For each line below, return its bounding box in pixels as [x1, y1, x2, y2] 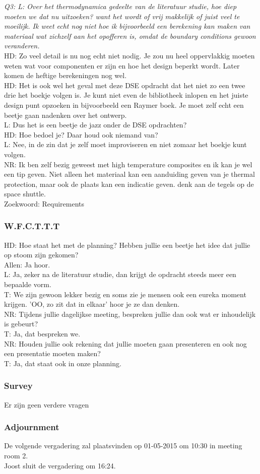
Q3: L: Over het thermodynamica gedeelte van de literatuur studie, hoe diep [4, 1, 237, 11]
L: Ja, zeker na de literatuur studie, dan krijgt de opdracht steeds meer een [4, 269, 236, 280]
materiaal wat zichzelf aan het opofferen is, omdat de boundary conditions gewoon [4, 30, 256, 41]
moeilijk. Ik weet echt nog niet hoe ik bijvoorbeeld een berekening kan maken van [4, 21, 250, 31]
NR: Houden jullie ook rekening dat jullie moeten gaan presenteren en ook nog [4, 338, 247, 349]
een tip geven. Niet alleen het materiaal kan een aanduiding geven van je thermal [4, 169, 255, 179]
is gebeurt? [4, 318, 38, 329]
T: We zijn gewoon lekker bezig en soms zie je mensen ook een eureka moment [4, 289, 246, 299]
